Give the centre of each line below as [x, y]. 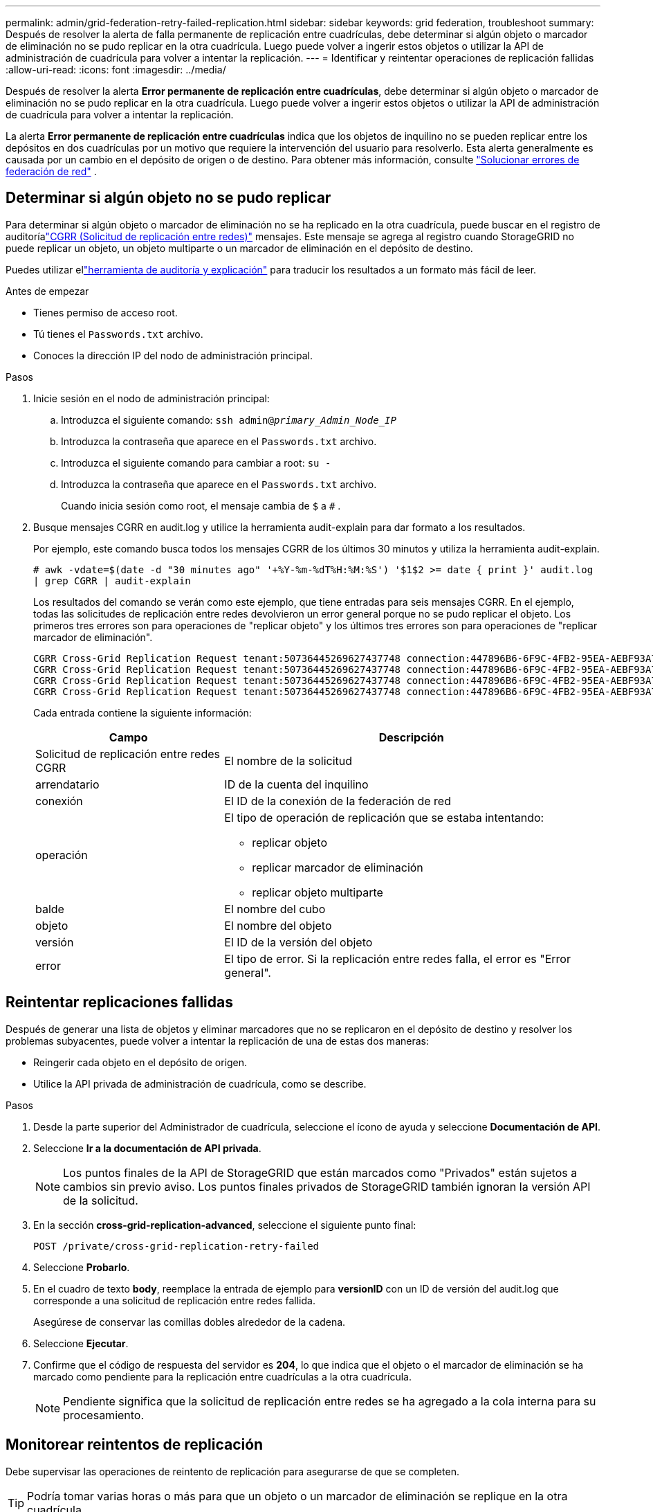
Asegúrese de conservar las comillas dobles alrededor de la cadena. [190, 1322]
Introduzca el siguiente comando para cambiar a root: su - [196, 462]
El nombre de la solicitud [288, 760]
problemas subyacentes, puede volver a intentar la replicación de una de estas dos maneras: [217, 1041]
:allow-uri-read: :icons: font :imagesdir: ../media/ [116, 70]
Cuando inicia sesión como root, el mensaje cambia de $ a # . [201, 505]
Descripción [411, 737]
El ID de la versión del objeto [298, 942]
